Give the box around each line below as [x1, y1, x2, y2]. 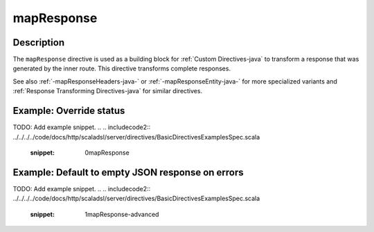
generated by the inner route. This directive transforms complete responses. [12, 64, 231, 72]
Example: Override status [12, 105, 125, 117]
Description [12, 37, 65, 48]
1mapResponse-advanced [84, 210, 159, 218]
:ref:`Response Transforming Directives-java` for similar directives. [12, 87, 203, 95]
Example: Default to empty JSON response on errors [12, 166, 244, 178]
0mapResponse [84, 148, 130, 157]
